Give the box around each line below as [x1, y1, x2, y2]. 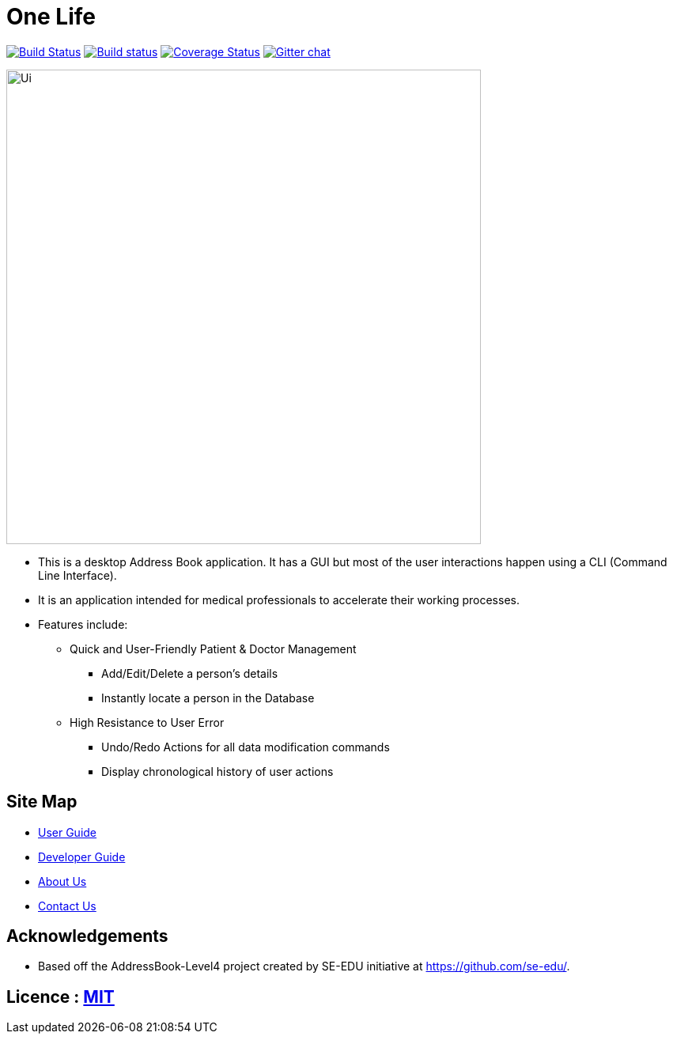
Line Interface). [38, 568, 117, 582]
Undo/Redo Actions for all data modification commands [101, 739, 390, 754]
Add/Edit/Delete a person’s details [101, 666, 278, 680]
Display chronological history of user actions [101, 764, 334, 778]
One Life [6, 3, 96, 30]
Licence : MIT [6, 986, 115, 1007]
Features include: [38, 617, 128, 631]
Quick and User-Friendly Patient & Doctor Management [70, 641, 357, 656]
